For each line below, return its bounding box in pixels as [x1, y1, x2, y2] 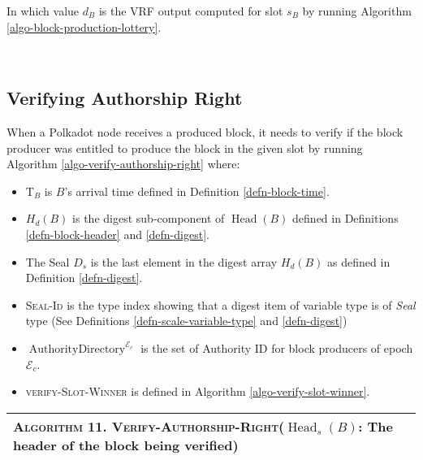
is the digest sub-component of [72, 210, 225, 227]
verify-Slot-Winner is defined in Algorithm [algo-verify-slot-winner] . [25, 383, 370, 400]
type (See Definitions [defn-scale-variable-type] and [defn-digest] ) [25, 312, 347, 329]
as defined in [327, 253, 391, 270]
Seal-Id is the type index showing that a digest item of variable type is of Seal [25, 296, 416, 313]
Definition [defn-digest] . [25, 269, 143, 286]
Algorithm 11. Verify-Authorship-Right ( [13, 416, 285, 436]
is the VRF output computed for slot [98, 2, 283, 19]
